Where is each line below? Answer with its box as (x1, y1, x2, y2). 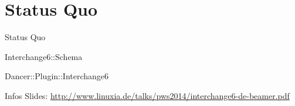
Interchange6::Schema (5, 50, 83, 62)
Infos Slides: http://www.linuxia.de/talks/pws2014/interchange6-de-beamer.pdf (5, 89, 290, 101)
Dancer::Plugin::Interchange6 (5, 70, 109, 82)
